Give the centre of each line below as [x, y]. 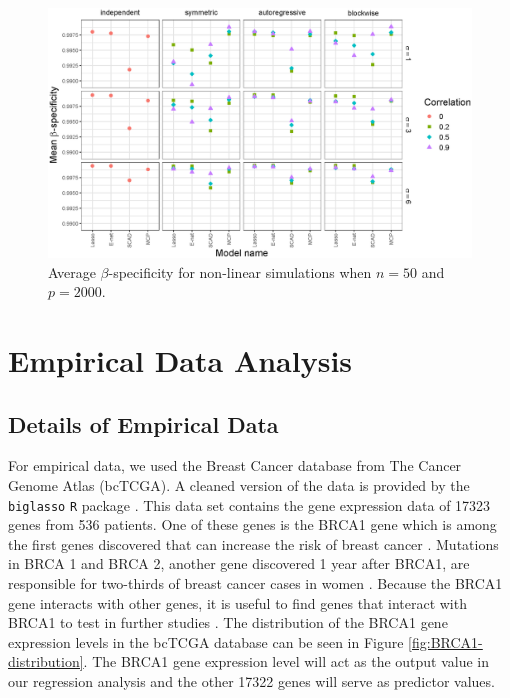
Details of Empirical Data [143, 423]
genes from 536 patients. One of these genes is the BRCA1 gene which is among [252, 524]
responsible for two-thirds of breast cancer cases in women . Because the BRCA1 [255, 583]
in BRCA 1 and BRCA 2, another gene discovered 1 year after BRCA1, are [239, 563]
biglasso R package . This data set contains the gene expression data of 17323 [249, 504]
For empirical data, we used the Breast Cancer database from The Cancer [235, 465]
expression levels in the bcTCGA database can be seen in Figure [206, 641]
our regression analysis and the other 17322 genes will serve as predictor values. [251, 681]
